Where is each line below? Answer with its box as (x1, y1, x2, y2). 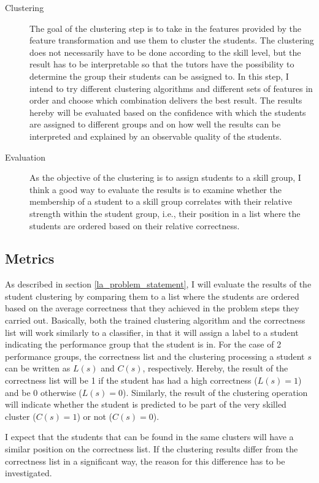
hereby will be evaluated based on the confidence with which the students (29, 105, 306, 118)
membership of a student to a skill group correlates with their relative (29, 195, 292, 208)
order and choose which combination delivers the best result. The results (29, 94, 302, 107)
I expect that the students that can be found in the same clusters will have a (5, 430, 294, 443)
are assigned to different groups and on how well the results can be (29, 118, 281, 131)
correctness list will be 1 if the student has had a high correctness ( (5, 374, 258, 387)
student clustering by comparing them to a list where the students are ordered (5, 289, 299, 302)
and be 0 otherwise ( (5, 386, 82, 398)
